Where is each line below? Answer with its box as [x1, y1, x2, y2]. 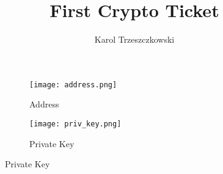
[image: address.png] [29, 80, 117, 89]
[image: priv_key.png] [29, 119, 122, 128]
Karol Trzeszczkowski [94, 33, 175, 46]
